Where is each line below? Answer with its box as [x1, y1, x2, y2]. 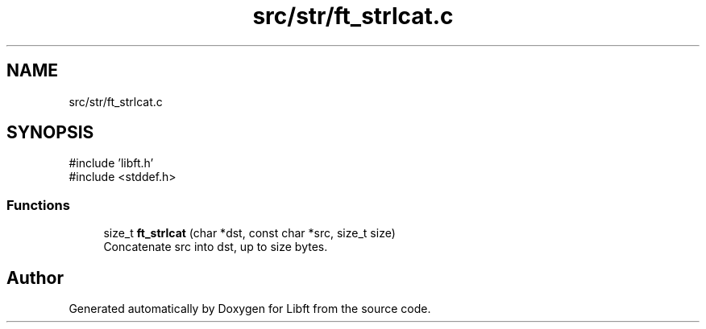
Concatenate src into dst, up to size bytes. [103, 240, 328, 254]
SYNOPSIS [6, 122, 94, 143]
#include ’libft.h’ [69, 156, 154, 171]
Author [6, 267, 64, 288]
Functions [6, 196, 70, 213]
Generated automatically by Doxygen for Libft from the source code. [69, 302, 431, 316]
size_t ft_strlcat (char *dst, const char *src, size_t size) [103, 226, 396, 241]
